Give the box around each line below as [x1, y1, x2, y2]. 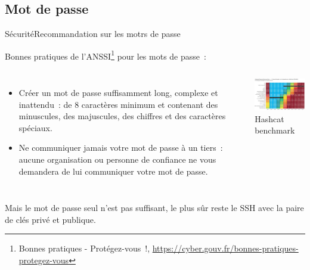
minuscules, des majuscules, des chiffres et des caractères [18, 110, 226, 122]
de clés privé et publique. [5, 213, 96, 225]
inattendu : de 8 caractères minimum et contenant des [18, 98, 218, 110]
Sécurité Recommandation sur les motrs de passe [5, 27, 181, 40]
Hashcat [255, 112, 284, 125]
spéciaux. [18, 121, 52, 134]
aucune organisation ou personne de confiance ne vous [18, 153, 216, 166]
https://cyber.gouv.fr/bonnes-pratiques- [152, 242, 299, 255]
